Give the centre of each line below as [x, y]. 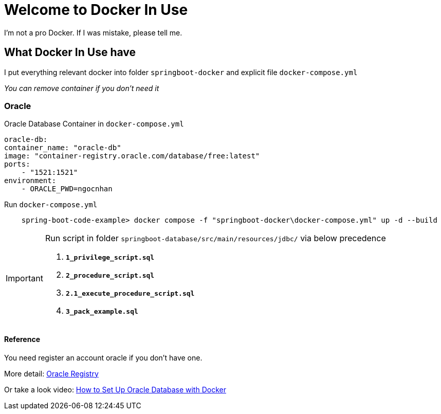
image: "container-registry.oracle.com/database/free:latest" [132, 156]
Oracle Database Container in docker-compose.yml [94, 124]
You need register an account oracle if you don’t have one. [103, 357]
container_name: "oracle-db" [63, 148]
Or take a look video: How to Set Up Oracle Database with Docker [115, 389]
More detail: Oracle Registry [51, 373]
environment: [30, 181]
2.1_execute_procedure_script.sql [130, 294]
